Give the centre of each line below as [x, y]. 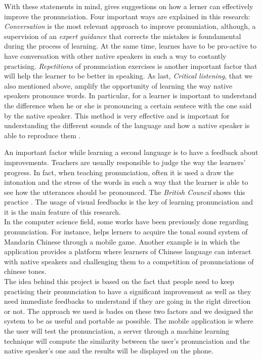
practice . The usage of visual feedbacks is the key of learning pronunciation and [128, 202]
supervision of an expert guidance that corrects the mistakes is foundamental [123, 36]
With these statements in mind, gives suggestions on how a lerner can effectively [129, 6]
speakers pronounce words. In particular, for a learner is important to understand [130, 95]
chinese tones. [25, 271]
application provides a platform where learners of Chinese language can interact [128, 251]
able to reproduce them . [42, 135]
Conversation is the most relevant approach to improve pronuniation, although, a [130, 26]
